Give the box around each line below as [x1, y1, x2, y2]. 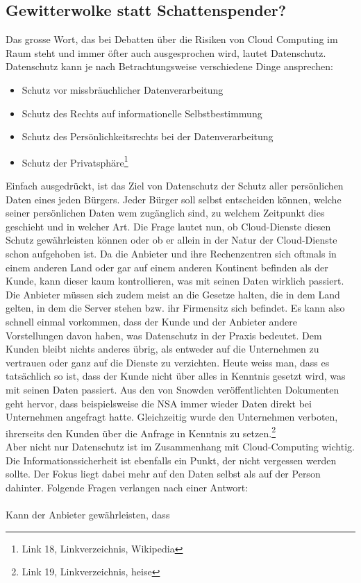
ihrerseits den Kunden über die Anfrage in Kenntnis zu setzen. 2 [6, 423, 276, 440]
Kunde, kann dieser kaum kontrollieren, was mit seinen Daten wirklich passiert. [6, 273, 344, 288]
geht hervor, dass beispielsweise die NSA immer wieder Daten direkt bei [6, 396, 312, 410]
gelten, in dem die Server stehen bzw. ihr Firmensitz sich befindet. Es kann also [6, 301, 345, 315]
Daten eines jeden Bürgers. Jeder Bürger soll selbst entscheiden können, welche [6, 192, 342, 206]
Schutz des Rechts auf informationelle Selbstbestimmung [22, 105, 262, 120]
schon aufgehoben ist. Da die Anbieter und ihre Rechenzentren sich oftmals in [6, 246, 337, 260]
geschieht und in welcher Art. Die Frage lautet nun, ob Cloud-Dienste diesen [6, 219, 331, 233]
